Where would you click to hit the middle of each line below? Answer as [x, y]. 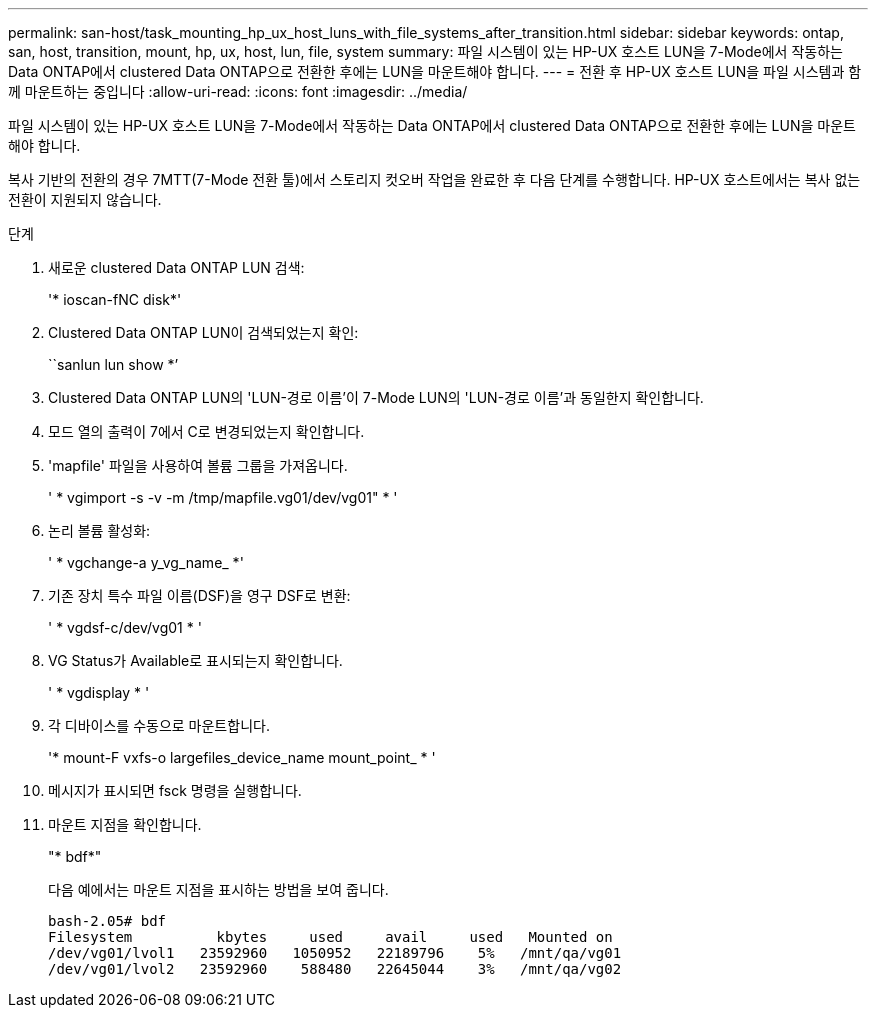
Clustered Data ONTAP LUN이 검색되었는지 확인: [203, 332]
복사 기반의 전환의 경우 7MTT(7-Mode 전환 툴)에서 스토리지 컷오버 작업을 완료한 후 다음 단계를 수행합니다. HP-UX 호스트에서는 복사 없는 [434, 179]
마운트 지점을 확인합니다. [125, 824]
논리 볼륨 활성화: [99, 530]
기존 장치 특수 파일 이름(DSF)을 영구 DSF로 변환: [199, 595]
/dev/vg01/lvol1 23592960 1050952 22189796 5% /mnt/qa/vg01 [335, 953]
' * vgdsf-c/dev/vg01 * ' [125, 627]
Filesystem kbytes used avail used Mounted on [330, 937]
